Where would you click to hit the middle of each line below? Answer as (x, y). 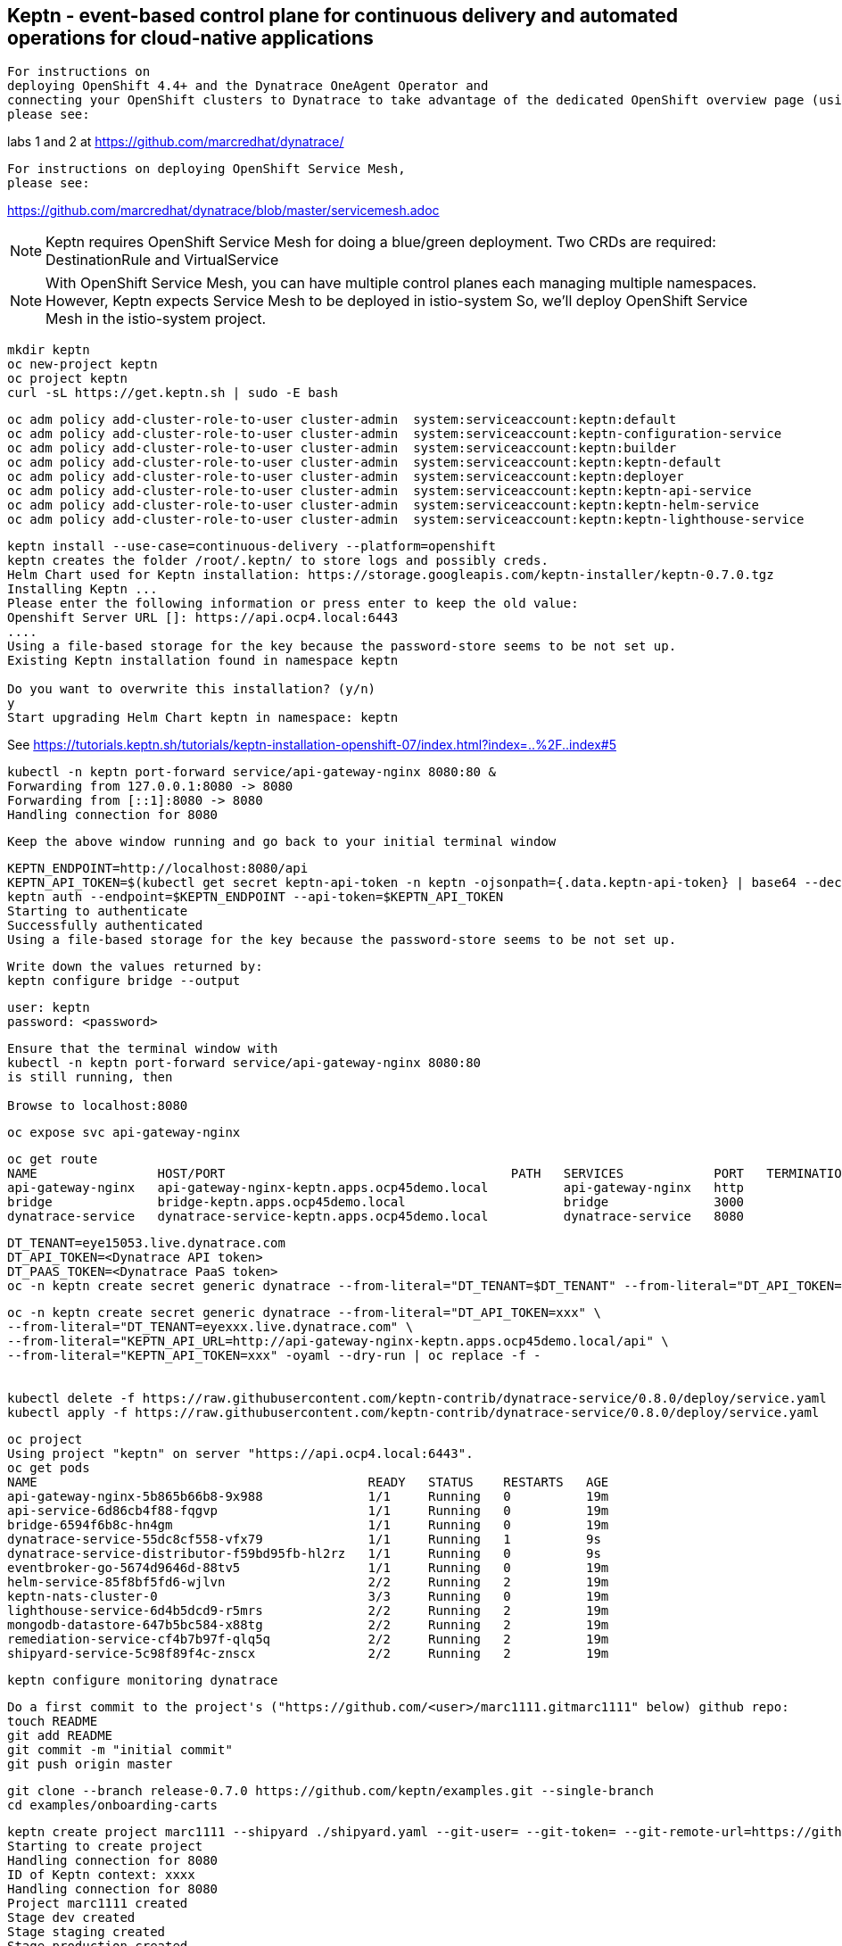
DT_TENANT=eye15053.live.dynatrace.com (146, 1243)
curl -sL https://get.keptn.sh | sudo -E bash (173, 393)
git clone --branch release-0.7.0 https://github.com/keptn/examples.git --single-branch (330, 1791)
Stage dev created (71, 1918)
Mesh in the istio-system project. (156, 319)
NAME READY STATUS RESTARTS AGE (308, 1482)
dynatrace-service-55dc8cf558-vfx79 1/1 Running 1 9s (304, 1540)
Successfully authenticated (105, 926)
